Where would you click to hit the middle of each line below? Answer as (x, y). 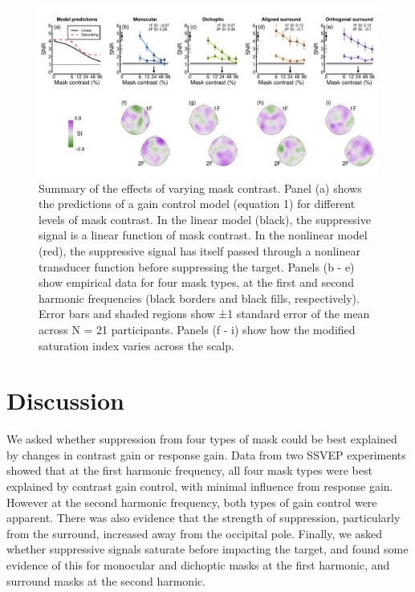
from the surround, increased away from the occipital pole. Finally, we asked (195, 533)
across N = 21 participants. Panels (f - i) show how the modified (197, 329)
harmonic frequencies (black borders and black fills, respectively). (199, 298)
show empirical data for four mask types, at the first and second (196, 282)
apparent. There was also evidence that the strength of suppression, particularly (203, 518)
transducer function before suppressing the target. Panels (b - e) (197, 266)
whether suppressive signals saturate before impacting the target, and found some (207, 549)
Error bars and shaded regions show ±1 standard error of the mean (204, 314)
